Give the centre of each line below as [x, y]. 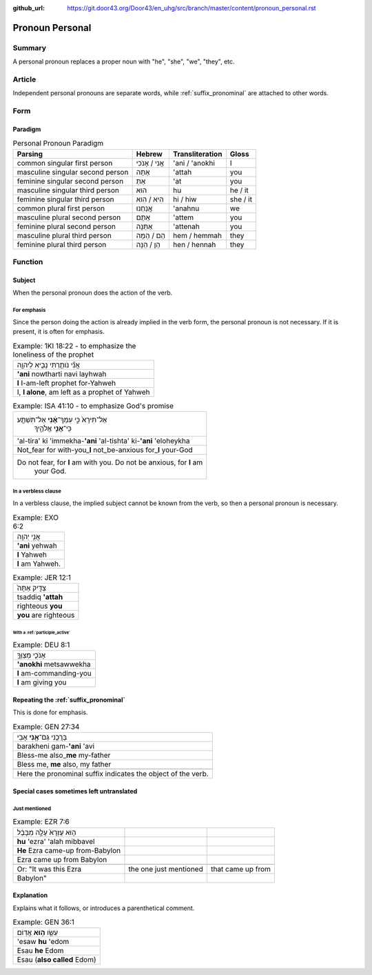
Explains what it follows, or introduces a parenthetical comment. [104, 908]
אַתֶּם [143, 217]
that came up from [241, 869]
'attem [184, 217]
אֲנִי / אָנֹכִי [150, 163]
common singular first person [65, 163]
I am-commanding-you [54, 673]
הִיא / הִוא [150, 199]
